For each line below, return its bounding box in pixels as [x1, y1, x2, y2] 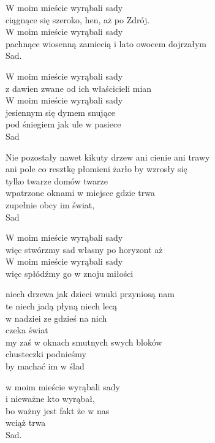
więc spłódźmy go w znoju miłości [6, 267, 134, 279]
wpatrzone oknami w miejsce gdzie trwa [6, 186, 155, 199]
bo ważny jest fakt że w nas [6, 404, 110, 417]
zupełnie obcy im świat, [6, 198, 95, 211]
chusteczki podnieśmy [6, 347, 86, 360]
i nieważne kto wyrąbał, [6, 392, 95, 405]
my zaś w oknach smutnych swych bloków [6, 335, 162, 348]
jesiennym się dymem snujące [6, 105, 116, 118]
